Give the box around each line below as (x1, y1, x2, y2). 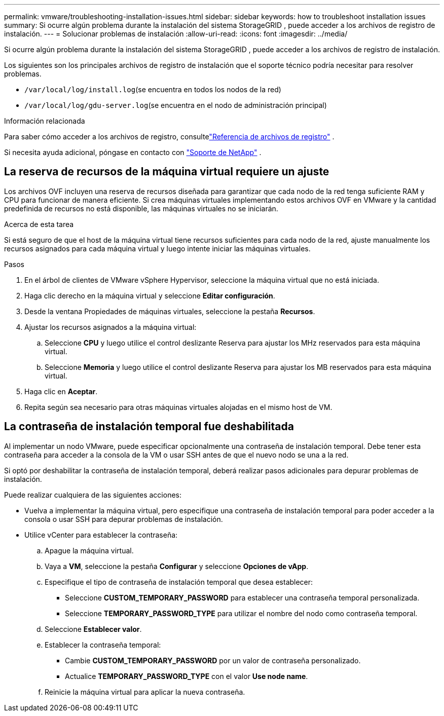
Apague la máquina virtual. (45, 546, 134, 555)
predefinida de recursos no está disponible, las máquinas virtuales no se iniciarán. (4, 204, 278, 213)
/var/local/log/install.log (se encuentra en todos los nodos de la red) (24, 85, 281, 94)
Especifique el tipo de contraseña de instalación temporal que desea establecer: (45, 577, 313, 586)
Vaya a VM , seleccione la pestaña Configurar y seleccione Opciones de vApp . (45, 561, 309, 571)
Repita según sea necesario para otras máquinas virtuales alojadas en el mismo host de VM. (24, 402, 332, 411)
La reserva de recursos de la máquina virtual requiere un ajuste (4, 165, 329, 178)
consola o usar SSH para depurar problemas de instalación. (24, 514, 223, 523)
